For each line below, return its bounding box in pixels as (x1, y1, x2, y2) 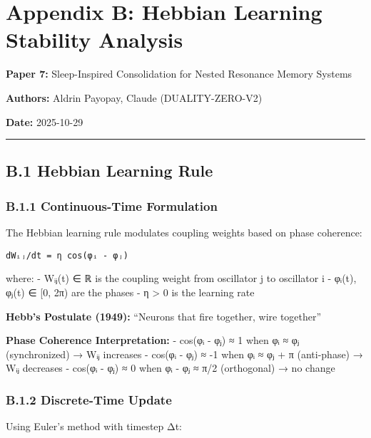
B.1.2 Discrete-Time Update (6, 390, 172, 408)
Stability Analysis (6, 25, 183, 54)
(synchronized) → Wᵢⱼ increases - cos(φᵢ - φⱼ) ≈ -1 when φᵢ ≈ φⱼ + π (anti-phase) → (6, 346, 363, 361)
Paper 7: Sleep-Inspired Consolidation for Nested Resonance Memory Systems (6, 66, 352, 81)
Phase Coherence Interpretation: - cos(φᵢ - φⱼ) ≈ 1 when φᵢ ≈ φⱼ (6, 333, 300, 348)
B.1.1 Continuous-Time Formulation (6, 197, 218, 214)
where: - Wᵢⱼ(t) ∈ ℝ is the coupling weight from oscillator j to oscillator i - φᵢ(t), (6, 271, 357, 286)
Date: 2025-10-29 (6, 114, 83, 129)
